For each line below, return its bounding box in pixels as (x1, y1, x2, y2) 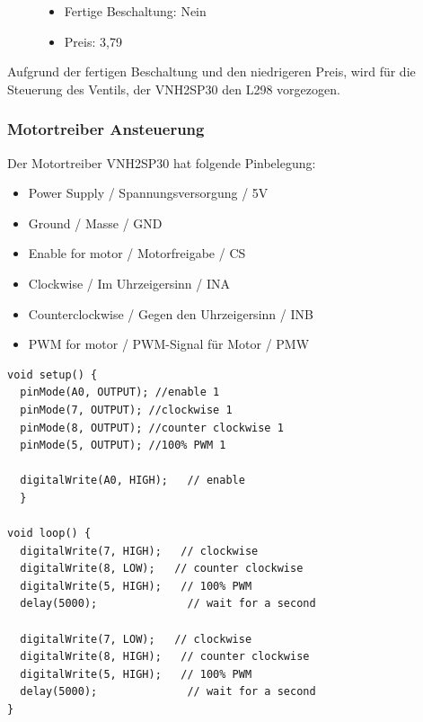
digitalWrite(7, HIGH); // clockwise (20, 544, 259, 557)
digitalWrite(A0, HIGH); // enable (20, 474, 245, 487)
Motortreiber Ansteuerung (7, 118, 205, 140)
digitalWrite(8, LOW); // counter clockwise (20, 562, 304, 575)
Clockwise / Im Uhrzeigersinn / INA (28, 273, 230, 292)
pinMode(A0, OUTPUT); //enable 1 (20, 386, 220, 399)
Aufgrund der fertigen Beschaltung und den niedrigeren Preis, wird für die (7, 62, 416, 81)
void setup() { (7, 368, 98, 381)
